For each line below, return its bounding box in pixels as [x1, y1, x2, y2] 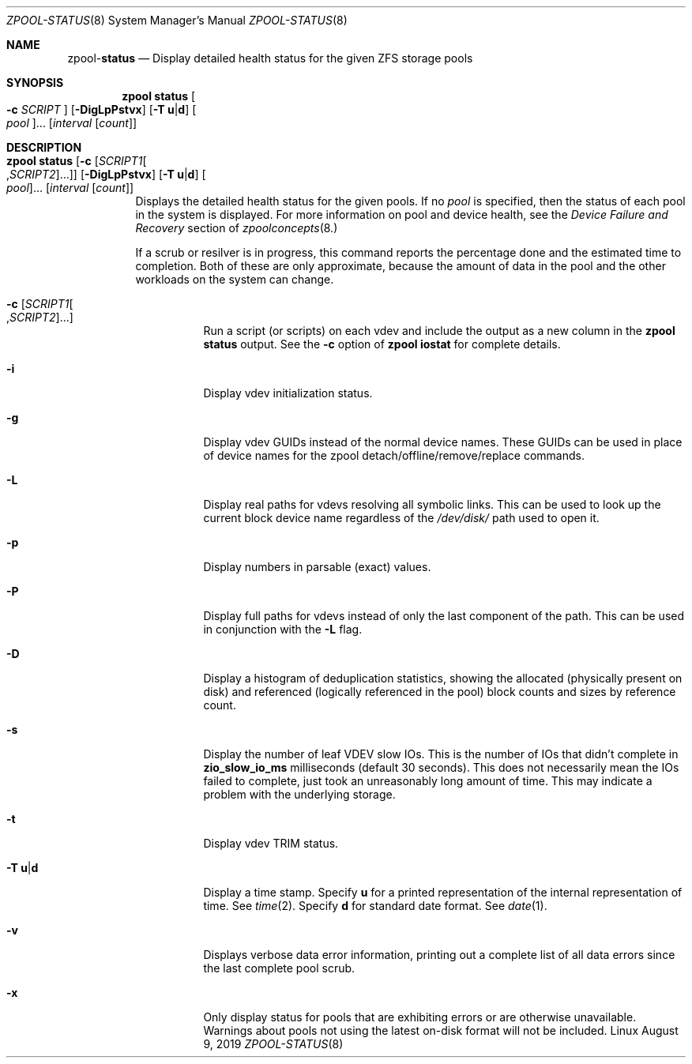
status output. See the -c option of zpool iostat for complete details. [203, 337, 561, 351]
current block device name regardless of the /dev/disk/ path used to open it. [203, 511, 600, 524]
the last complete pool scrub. [203, 961, 355, 975]
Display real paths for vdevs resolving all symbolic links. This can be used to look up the [203, 498, 661, 511]
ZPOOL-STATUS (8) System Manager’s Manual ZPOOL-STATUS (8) [6, 13, 348, 27]
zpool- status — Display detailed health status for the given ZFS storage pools [67, 51, 473, 65]
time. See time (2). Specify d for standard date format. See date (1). [203, 899, 547, 912]
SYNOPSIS [6, 76, 64, 89]
